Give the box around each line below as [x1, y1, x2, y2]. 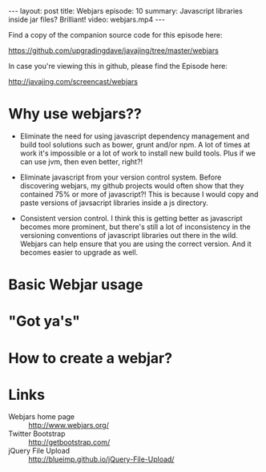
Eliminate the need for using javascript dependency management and [19, 131, 250, 141]
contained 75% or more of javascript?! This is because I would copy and [19, 189, 259, 199]
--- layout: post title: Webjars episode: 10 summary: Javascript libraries [8, 6, 243, 15]
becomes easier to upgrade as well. [19, 247, 139, 257]
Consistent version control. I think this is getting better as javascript [19, 213, 243, 223]
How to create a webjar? [8, 349, 173, 367]
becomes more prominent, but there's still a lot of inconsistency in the [19, 222, 251, 232]
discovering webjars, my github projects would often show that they [19, 180, 244, 190]
